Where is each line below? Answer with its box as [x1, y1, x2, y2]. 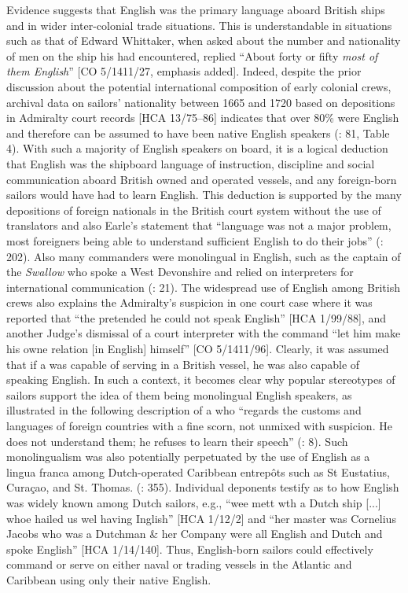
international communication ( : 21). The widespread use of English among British [6, 278, 400, 295]
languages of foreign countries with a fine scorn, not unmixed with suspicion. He [6, 418, 392, 434]
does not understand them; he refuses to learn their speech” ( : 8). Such [6, 433, 348, 449]
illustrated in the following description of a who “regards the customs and [6, 402, 362, 418]
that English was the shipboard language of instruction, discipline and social [6, 155, 375, 171]
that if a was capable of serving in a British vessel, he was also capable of [6, 355, 360, 372]
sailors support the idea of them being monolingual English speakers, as [6, 386, 352, 403]
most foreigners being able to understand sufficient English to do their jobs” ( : [6, 232, 384, 249]
